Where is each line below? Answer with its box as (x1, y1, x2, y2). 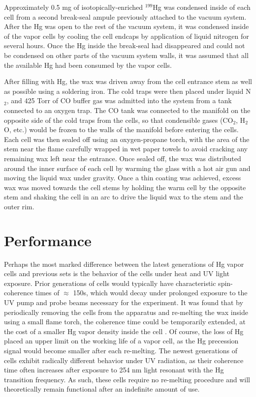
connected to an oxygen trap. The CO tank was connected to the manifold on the (4, 105, 251, 115)
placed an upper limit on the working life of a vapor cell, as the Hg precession (4, 336, 239, 346)
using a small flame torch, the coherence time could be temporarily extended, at (4, 316, 246, 327)
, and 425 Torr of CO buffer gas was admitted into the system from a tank (6, 95, 232, 106)
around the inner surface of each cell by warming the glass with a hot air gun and (4, 163, 251, 173)
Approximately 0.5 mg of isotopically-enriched (4, 2, 143, 12)
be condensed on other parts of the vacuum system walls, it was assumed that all (4, 50, 249, 60)
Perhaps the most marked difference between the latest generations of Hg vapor (4, 258, 244, 269)
